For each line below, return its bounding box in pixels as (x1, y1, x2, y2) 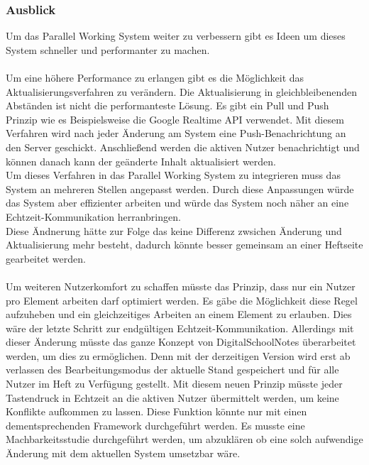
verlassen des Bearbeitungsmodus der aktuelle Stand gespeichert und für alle (6, 362, 339, 377)
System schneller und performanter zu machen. (6, 42, 210, 57)
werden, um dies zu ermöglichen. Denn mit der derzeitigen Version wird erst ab (6, 348, 351, 363)
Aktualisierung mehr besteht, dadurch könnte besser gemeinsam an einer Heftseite (6, 237, 363, 252)
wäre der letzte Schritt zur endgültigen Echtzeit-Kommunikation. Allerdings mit (6, 320, 354, 335)
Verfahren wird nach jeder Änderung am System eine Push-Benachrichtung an (6, 126, 346, 141)
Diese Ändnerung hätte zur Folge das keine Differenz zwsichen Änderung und (6, 223, 342, 238)
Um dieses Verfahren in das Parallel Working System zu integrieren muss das (6, 168, 341, 182)
